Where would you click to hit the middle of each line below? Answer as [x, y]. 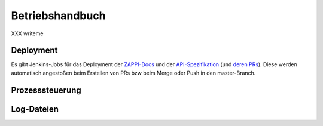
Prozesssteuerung [46, 90]
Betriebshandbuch [58, 16]
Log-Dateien [35, 109]
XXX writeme [27, 33]
